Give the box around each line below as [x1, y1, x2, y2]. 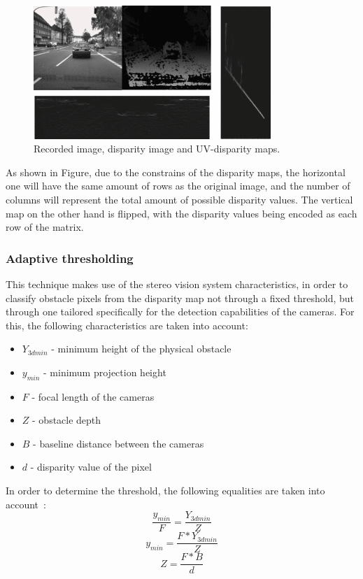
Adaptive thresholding [6, 249, 134, 266]
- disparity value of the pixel [30, 459, 152, 474]
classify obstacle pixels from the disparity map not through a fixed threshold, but [6, 290, 355, 305]
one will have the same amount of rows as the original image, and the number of [6, 178, 350, 193]
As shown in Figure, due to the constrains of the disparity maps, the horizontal [6, 164, 346, 179]
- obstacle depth [32, 413, 101, 427]
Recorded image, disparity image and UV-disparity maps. [34, 141, 280, 156]
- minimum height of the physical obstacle [51, 341, 232, 356]
